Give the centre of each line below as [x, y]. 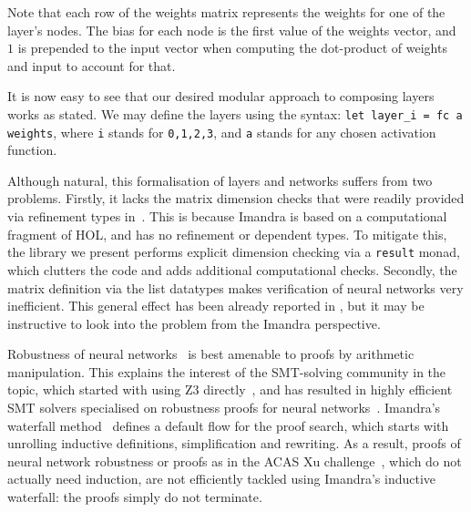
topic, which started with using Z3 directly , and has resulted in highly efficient [230, 389]
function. [32, 150]
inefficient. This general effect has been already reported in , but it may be [216, 306]
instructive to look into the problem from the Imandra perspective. [194, 323]
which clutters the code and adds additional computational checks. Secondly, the [232, 269]
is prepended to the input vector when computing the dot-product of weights [232, 48]
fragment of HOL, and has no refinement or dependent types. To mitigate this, [227, 234]
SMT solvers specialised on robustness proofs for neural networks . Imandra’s [224, 408]
